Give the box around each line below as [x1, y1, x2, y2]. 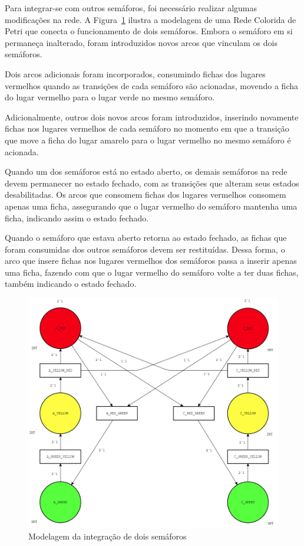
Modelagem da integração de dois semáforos [28, 530, 187, 542]
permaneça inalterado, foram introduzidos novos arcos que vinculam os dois [5, 36, 277, 48]
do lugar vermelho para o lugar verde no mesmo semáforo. [5, 91, 215, 103]
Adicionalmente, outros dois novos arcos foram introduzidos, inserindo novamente [5, 110, 299, 123]
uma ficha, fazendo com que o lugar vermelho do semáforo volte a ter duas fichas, [5, 266, 299, 278]
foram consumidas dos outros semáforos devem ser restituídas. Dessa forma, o [5, 243, 285, 255]
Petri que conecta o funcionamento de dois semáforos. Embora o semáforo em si [5, 25, 293, 37]
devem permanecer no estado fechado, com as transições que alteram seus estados [5, 176, 299, 189]
